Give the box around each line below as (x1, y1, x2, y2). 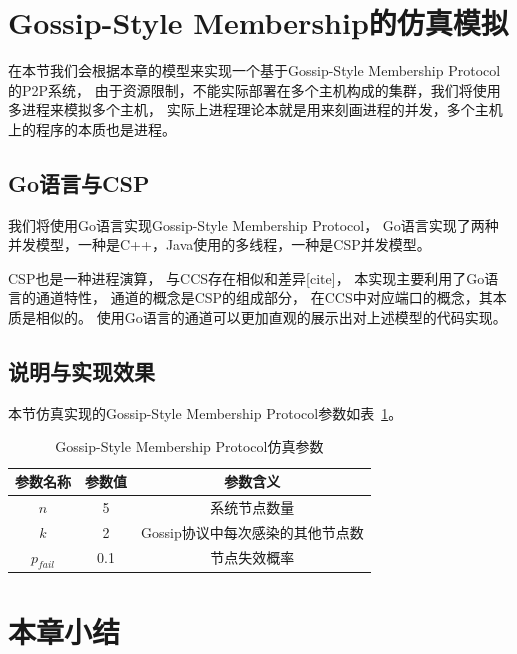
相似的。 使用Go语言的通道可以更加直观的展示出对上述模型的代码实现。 (35, 307, 507, 328)
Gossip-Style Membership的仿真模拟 (8, 2, 509, 43)
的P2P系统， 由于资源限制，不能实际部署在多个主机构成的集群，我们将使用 (8, 79, 501, 100)
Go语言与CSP (8, 167, 150, 198)
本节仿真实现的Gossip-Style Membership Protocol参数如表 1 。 (8, 402, 403, 423)
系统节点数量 (210, 496, 295, 517)
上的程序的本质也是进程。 (8, 118, 176, 139)
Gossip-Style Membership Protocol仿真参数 (55, 436, 324, 457)
